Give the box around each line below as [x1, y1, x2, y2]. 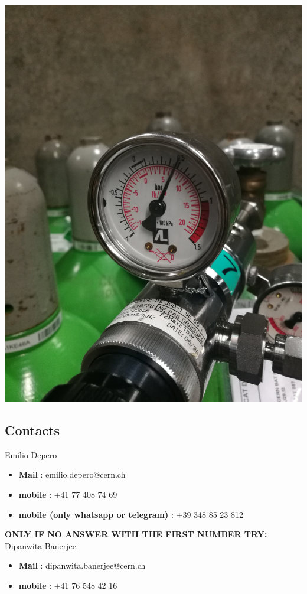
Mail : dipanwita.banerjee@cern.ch [18, 559, 146, 572]
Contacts [5, 420, 60, 439]
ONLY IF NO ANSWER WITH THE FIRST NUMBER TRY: [5, 528, 267, 540]
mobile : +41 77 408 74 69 [18, 488, 117, 500]
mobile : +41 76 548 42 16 [18, 579, 117, 591]
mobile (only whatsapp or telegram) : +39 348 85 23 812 [18, 508, 244, 520]
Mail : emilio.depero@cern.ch [18, 468, 126, 481]
